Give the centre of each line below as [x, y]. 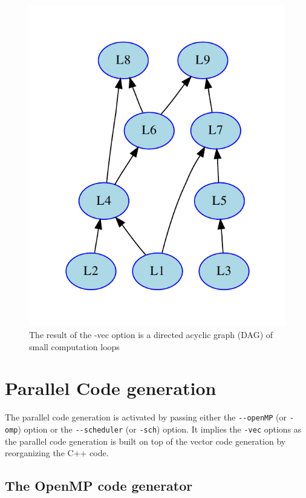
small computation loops [74, 346]
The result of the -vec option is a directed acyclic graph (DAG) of [151, 334]
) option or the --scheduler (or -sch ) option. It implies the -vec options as [160, 429]
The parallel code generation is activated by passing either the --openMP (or [146, 417]
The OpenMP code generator [99, 486]
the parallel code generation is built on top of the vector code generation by [145, 441]
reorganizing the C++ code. [57, 453]
